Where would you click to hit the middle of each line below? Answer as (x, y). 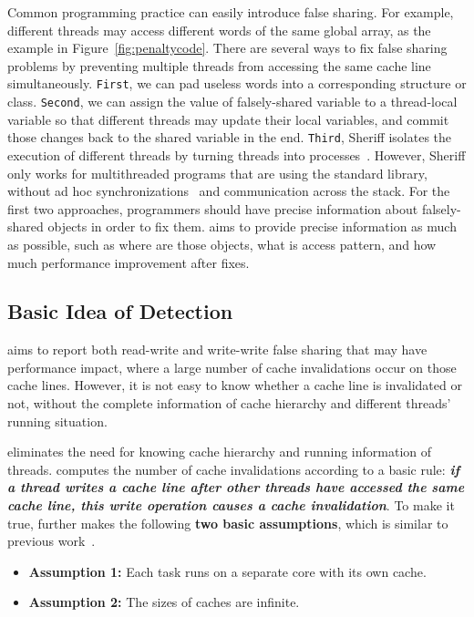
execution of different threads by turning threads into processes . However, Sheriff (237, 154)
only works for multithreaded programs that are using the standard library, (217, 173)
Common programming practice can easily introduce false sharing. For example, (231, 12)
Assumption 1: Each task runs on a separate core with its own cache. (227, 571)
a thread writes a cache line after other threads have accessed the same (236, 487)
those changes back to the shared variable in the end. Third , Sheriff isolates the (230, 137)
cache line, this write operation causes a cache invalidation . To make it (231, 505)
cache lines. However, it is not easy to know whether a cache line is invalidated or (235, 385)
